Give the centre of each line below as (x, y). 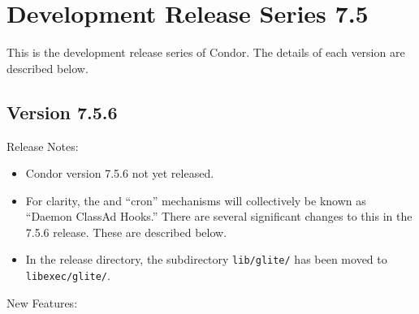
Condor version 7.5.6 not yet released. (120, 173)
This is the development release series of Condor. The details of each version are (206, 52)
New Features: (42, 302)
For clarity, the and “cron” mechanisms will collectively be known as (196, 200)
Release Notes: (43, 146)
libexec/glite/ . (68, 275)
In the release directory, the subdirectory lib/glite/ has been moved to (206, 259)
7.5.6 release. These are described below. (126, 232)
